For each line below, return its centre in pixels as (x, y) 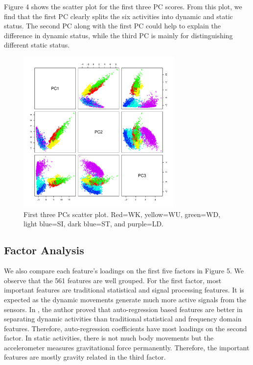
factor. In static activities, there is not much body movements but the (109, 338)
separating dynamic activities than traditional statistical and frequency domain (123, 319)
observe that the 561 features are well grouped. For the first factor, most (113, 280)
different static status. (37, 45)
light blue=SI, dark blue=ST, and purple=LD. (93, 224)
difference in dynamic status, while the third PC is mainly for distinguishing (118, 35)
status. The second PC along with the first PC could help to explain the (112, 26)
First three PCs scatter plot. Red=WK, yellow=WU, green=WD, (122, 214)
